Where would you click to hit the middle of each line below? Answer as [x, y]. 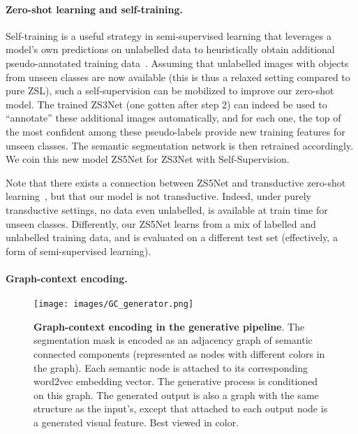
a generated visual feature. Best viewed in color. [136, 422]
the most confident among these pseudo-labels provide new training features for [176, 131]
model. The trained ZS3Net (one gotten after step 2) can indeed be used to [166, 104]
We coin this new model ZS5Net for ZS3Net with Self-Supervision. [148, 159]
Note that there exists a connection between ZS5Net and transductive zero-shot [176, 182]
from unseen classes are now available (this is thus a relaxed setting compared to [178, 77]
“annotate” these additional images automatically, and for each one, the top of [173, 118]
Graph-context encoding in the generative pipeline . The [169, 326]
